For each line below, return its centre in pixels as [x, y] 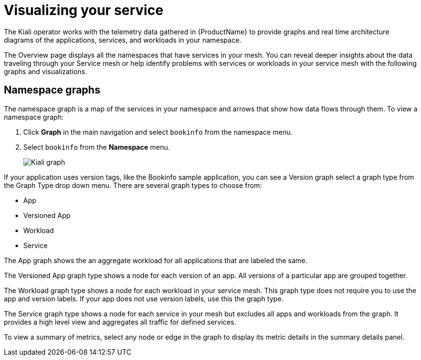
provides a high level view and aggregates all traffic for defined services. [120, 322]
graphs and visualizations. [46, 71]
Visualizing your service [84, 10]
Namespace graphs [52, 90]
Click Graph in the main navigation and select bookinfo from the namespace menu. [158, 132]
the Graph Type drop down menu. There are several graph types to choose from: [133, 185]
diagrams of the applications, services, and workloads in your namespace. [123, 40]
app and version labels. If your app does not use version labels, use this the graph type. [144, 298]
